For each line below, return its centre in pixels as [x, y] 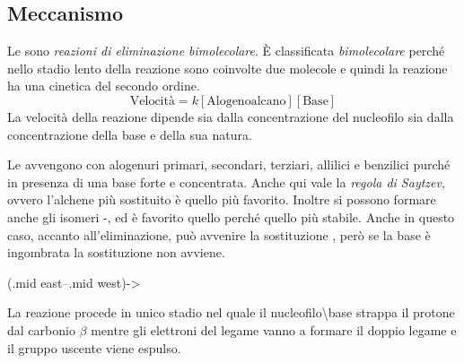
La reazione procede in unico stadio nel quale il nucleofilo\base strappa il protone [231, 312]
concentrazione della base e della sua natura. [130, 134]
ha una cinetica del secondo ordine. [104, 86]
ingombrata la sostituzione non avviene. [116, 252]
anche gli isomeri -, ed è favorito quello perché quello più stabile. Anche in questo [231, 216]
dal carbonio [41, 329]
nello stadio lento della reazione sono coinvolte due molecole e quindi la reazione [228, 68]
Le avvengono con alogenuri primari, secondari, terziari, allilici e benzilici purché [229, 164]
